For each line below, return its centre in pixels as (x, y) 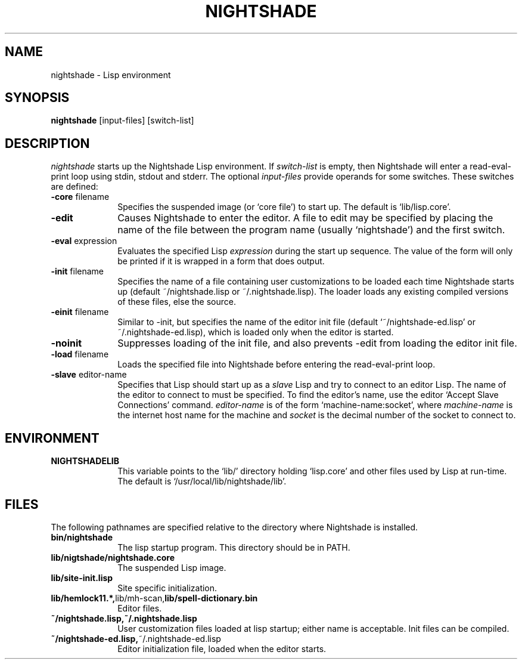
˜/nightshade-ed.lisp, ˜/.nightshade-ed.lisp (136, 638)
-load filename (80, 354)
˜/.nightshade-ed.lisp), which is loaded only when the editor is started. (256, 332)
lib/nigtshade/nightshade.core (113, 557)
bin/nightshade (82, 537)
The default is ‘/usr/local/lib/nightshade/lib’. (202, 481)
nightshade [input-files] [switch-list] (122, 121)
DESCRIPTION (47, 143)
